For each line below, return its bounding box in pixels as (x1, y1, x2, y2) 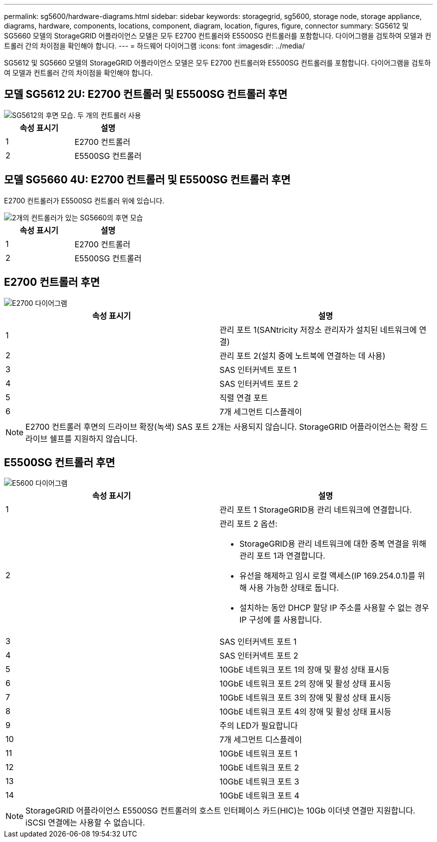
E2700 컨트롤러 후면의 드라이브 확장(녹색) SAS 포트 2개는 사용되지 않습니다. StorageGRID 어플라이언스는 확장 (25, 421, 419, 432)
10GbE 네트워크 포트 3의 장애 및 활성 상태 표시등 (219, 693, 392, 703)
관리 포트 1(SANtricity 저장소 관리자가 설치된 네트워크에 (219, 324, 417, 335)
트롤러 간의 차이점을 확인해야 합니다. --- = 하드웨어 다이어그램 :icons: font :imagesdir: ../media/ (4, 41, 305, 50)
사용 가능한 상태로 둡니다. (249, 583, 339, 593)
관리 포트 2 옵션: (219, 519, 278, 529)
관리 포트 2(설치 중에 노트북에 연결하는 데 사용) (219, 350, 386, 361)
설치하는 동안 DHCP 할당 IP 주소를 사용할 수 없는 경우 (239, 603, 430, 613)
